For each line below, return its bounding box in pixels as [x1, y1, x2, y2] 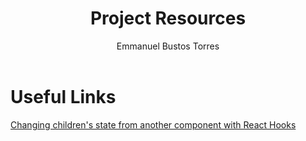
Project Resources [89, 7, 247, 30]
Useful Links [10, 85, 117, 108]
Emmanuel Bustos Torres [116, 40, 220, 52]
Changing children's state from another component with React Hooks [10, 118, 297, 131]
